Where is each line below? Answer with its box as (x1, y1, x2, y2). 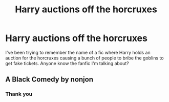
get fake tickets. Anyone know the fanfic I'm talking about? (5, 60, 129, 66)
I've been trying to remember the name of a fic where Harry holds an (5, 49, 151, 55)
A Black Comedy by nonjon (5, 75, 94, 84)
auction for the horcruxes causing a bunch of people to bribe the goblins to (5, 55, 164, 61)
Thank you (5, 91, 32, 98)
